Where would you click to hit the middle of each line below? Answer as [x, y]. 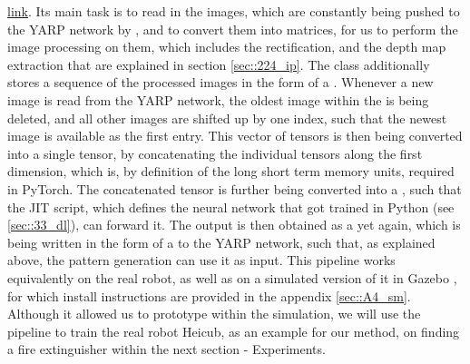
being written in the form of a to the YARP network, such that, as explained [221, 242]
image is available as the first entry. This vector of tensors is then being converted [235, 136]
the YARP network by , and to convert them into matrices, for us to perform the [233, 29]
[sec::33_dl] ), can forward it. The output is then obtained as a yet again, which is [234, 225]
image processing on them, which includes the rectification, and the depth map [227, 47]
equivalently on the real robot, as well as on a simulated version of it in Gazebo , [232, 277]
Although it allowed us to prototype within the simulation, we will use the [214, 314]
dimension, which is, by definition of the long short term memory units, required [231, 171]
